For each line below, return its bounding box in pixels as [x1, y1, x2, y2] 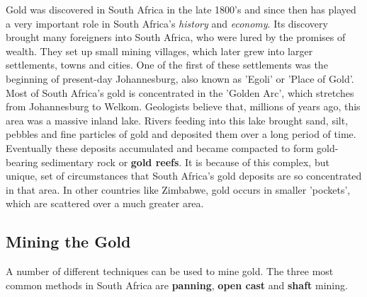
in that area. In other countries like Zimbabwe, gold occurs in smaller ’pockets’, [6, 182, 351, 197]
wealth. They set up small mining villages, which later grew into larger [6, 43, 313, 58]
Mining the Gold [6, 231, 131, 252]
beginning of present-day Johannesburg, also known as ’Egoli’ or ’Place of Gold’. [6, 71, 354, 86]
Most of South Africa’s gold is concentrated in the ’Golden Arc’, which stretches [6, 85, 354, 100]
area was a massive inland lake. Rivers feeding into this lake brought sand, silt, [6, 112, 349, 127]
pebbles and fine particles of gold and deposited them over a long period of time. [6, 127, 356, 141]
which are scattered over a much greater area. [6, 196, 204, 211]
